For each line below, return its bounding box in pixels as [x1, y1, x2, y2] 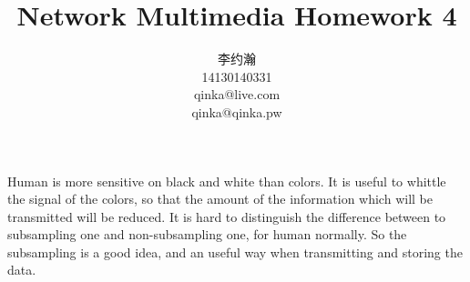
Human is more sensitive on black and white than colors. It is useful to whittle [7, 171, 446, 190]
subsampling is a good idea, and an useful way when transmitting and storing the [7, 242, 463, 261]
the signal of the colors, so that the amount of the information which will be [7, 189, 433, 208]
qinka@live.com [193, 85, 281, 104]
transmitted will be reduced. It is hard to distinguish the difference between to [7, 206, 446, 226]
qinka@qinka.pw [191, 102, 282, 121]
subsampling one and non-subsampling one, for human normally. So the [7, 225, 407, 244]
